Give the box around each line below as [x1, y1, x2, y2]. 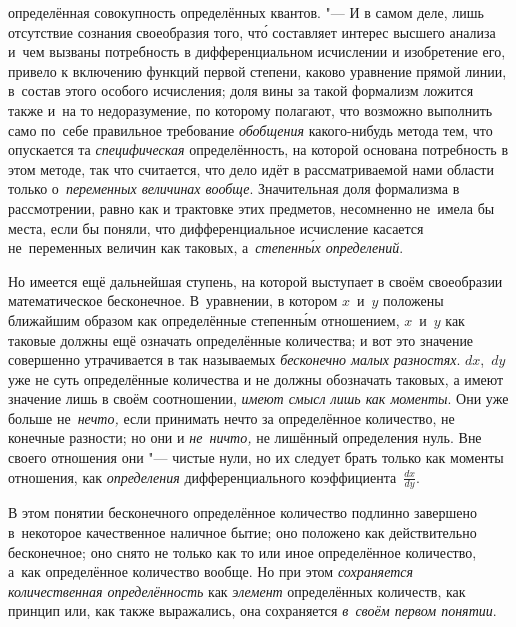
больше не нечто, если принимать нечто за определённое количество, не [8, 407, 455, 428]
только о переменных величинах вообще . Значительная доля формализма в [8, 178, 460, 199]
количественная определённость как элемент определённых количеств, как [8, 580, 466, 601]
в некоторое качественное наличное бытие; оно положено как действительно [8, 522, 477, 543]
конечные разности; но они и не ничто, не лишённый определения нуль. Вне [8, 427, 482, 448]
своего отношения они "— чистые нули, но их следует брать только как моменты [8, 447, 504, 468]
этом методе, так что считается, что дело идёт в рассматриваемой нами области [8, 158, 494, 179]
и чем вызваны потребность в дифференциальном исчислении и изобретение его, [8, 41, 506, 62]
